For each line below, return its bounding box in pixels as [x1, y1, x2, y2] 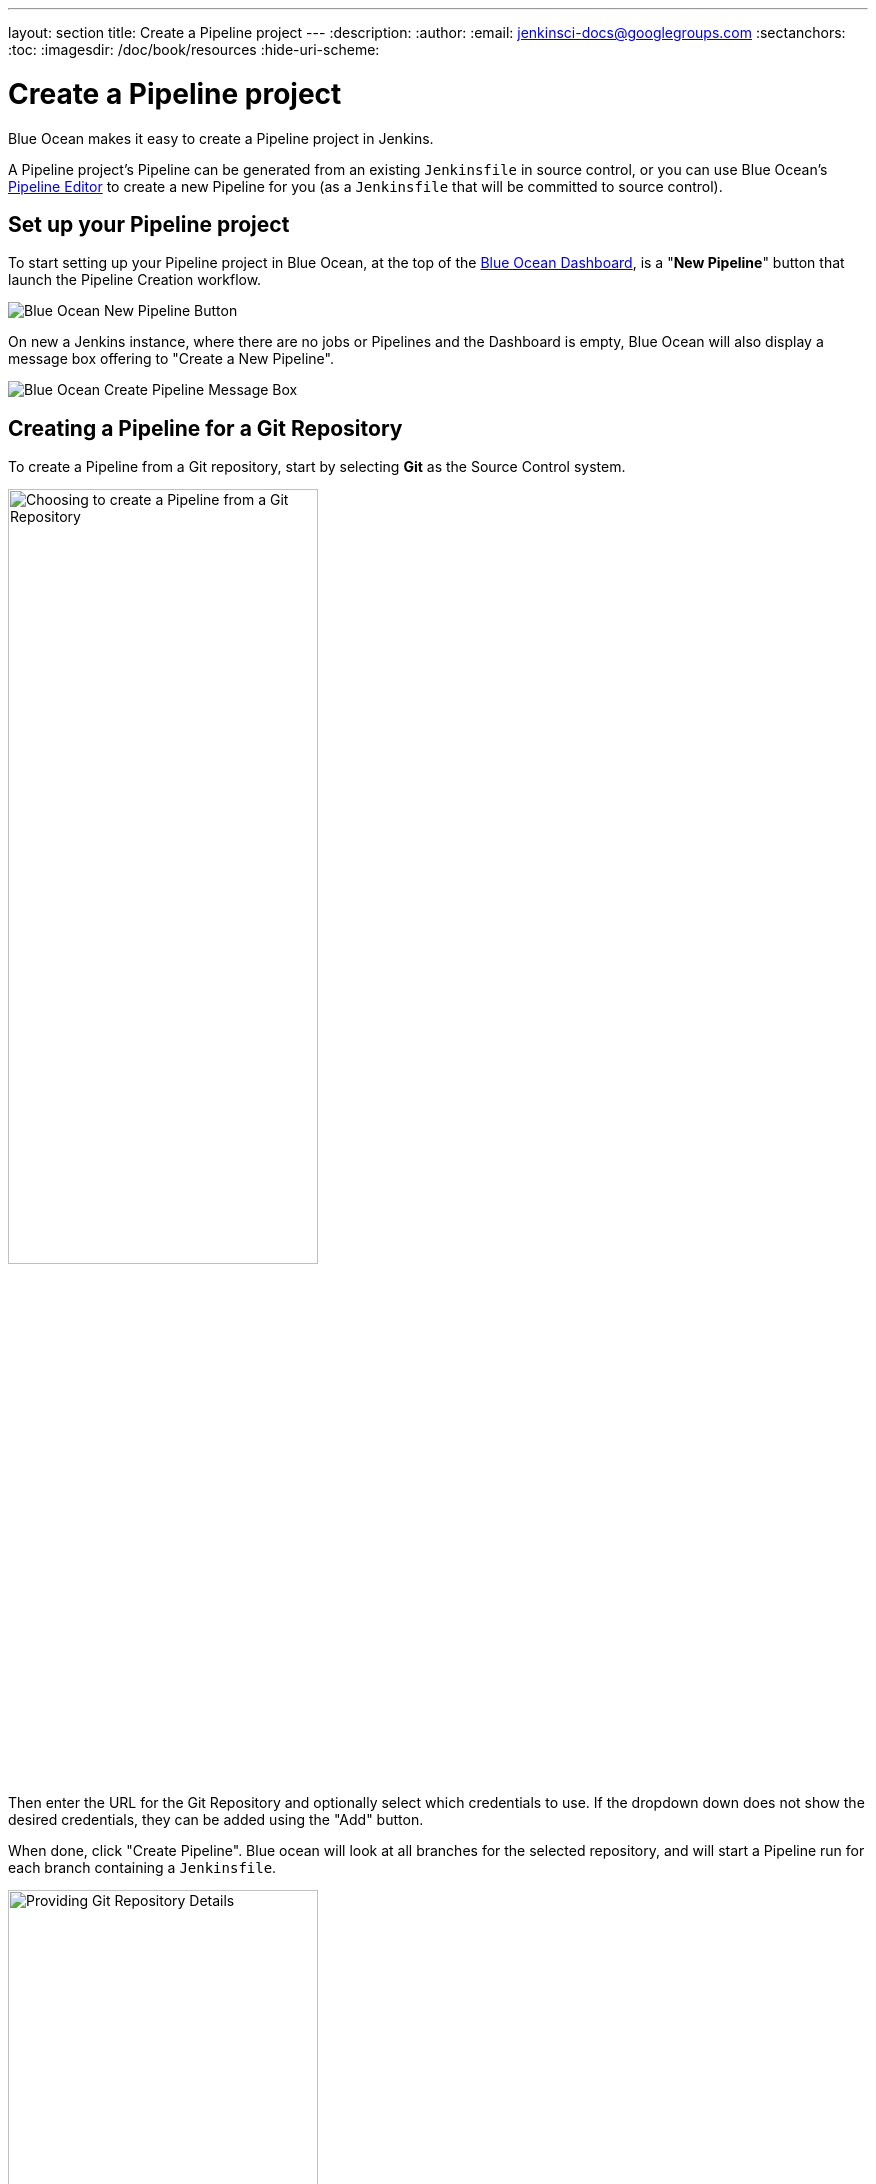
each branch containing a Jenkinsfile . [8, 1859, 277, 1877]
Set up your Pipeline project [8, 211, 290, 237]
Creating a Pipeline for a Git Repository [8, 415, 403, 441]
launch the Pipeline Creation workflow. [8, 271, 262, 289]
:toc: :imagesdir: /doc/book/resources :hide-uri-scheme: [8, 41, 380, 58]
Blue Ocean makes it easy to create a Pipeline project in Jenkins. [8, 129, 434, 147]
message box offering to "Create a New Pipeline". [8, 350, 334, 368]
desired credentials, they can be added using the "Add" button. [8, 1811, 424, 1829]
